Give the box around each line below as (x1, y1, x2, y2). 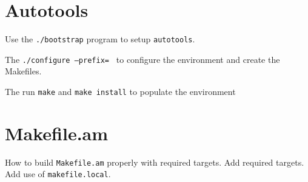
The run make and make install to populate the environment (5, 85, 236, 98)
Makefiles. (5, 65, 42, 77)
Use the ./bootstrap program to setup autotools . (5, 33, 195, 45)
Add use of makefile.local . (5, 167, 111, 180)
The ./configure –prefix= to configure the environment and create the (5, 53, 280, 65)
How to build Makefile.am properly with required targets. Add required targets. (5, 155, 304, 168)
